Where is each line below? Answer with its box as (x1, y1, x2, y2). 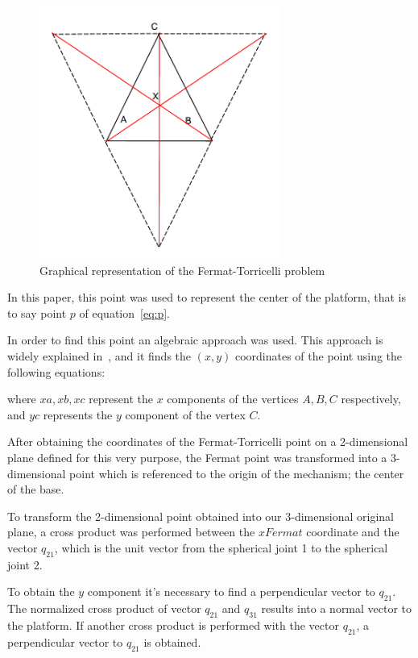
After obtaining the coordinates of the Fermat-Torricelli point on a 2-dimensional (7, 433, 408, 450)
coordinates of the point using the (234, 348, 403, 364)
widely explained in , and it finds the (7, 348, 192, 364)
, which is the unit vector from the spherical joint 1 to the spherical (54, 539, 388, 556)
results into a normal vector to (261, 600, 412, 617)
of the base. (7, 481, 64, 498)
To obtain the (7, 583, 75, 600)
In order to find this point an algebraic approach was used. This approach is (7, 331, 383, 348)
